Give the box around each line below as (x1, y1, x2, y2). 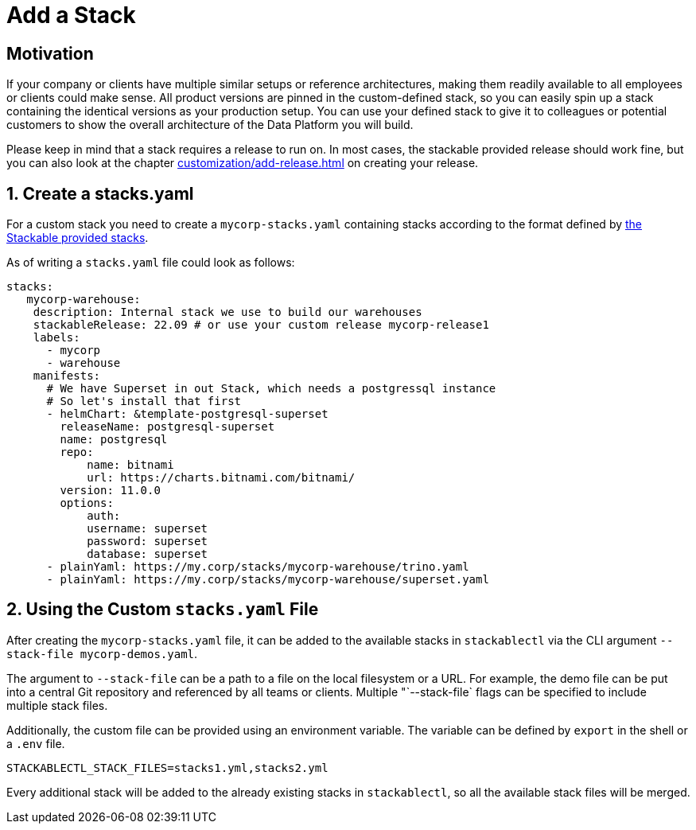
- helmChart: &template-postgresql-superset (46, 407, 329, 421)
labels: (33, 331, 80, 345)
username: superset (87, 522, 208, 536)
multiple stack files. (6, 698, 108, 712)
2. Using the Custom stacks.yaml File (6, 599, 319, 620)
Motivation (6, 43, 94, 64)
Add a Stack (6, 2, 136, 29)
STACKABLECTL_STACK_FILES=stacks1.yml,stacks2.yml (6, 761, 329, 774)
